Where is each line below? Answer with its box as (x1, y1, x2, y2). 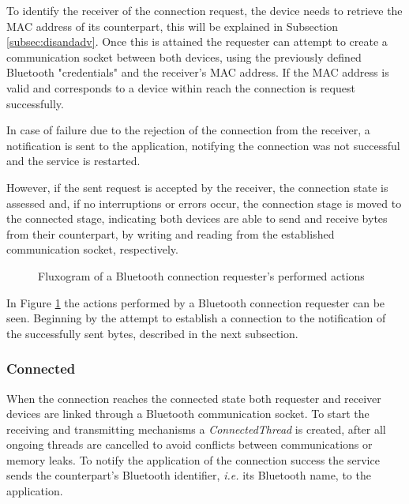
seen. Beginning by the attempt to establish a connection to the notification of (6, 310, 386, 326)
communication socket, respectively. (6, 241, 178, 258)
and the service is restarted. (6, 152, 141, 169)
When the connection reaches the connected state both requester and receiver (6, 389, 381, 406)
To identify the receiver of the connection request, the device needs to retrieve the (6, 2, 403, 18)
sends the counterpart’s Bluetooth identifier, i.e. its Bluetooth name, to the (6, 467, 371, 483)
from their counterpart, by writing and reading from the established (6, 225, 335, 242)
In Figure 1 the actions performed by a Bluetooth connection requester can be (6, 294, 385, 310)
